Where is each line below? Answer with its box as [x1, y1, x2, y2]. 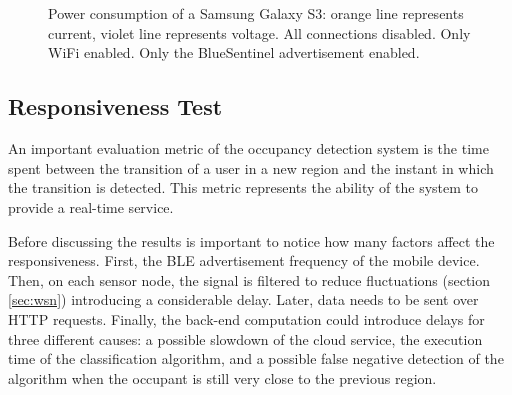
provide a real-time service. [8, 196, 174, 217]
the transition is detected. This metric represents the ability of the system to [8, 177, 479, 198]
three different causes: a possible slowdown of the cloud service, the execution [8, 328, 483, 349]
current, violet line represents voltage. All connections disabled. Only [48, 22, 471, 43]
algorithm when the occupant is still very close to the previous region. [8, 367, 437, 388]
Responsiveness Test [8, 91, 223, 122]
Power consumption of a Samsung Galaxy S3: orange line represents [48, 3, 464, 24]
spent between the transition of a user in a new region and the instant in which [8, 157, 494, 178]
